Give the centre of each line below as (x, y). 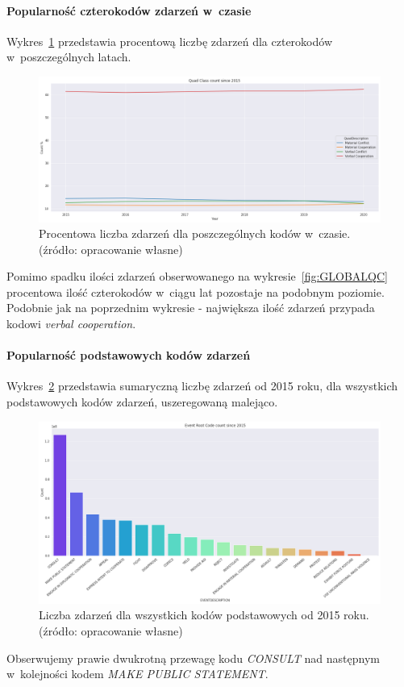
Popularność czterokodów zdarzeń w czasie (129, 10)
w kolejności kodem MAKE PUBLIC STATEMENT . (137, 674)
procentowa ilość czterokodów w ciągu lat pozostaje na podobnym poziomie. (196, 291)
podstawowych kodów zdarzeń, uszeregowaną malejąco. (142, 402)
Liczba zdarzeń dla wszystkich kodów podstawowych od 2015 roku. (204, 615)
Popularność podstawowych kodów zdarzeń (129, 355)
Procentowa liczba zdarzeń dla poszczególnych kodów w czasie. (195, 233)
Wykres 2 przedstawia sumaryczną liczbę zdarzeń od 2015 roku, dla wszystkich (202, 386)
